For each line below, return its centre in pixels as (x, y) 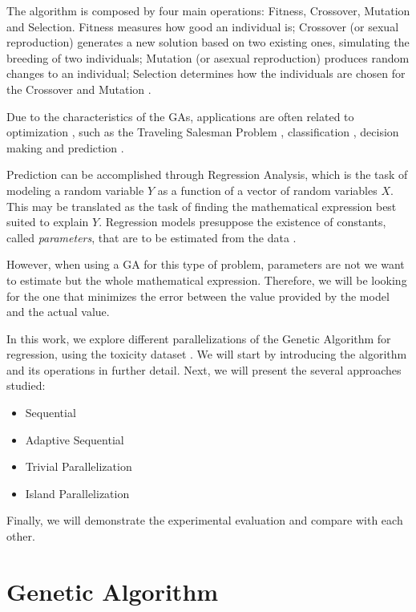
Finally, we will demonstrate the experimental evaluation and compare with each (205, 520)
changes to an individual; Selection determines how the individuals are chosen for (206, 73)
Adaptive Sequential (75, 439)
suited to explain (48, 222)
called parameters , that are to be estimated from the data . (151, 237)
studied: (26, 385)
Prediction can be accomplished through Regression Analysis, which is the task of (207, 174)
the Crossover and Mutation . (79, 89)
